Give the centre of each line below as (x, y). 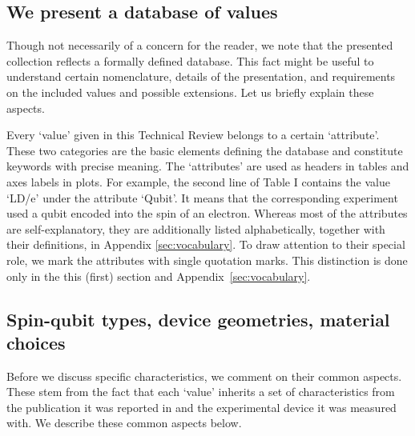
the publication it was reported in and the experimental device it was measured (201, 407)
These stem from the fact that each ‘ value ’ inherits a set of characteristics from (201, 392)
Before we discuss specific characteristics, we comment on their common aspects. (204, 376)
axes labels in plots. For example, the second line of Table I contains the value (198, 181)
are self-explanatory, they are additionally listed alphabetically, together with (196, 228)
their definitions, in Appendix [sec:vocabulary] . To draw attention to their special (206, 244)
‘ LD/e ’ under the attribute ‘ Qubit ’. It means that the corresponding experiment (202, 197)
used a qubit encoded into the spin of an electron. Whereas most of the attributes (207, 213)
